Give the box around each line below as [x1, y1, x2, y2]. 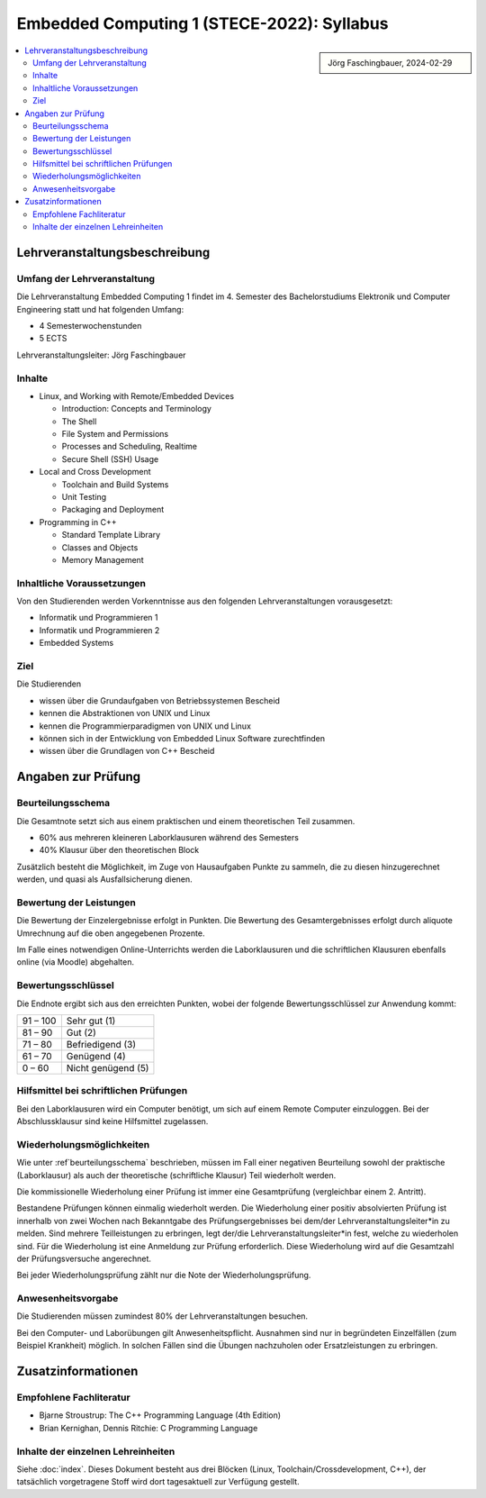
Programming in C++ [39, 516, 117, 527]
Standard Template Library [61, 530, 161, 540]
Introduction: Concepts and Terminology [61, 404, 211, 414]
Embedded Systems [39, 638, 114, 649]
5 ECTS [39, 333, 67, 344]
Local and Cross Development [39, 467, 152, 477]
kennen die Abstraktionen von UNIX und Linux [39, 708, 211, 719]
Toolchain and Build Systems [61, 478, 169, 490]
